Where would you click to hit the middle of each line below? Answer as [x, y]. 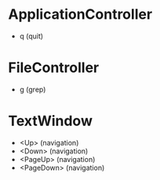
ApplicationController [80, 14]
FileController [54, 68]
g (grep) [33, 89]
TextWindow [50, 121]
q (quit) [31, 36]
